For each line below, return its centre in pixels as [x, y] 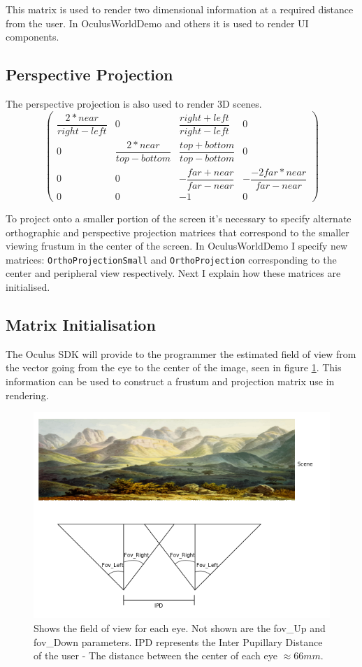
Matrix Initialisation [81, 324]
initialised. [28, 286]
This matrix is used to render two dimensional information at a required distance [180, 9]
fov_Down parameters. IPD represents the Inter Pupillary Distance [178, 641]
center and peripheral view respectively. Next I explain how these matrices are [173, 273]
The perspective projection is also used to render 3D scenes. [134, 103]
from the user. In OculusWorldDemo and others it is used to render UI [157, 23]
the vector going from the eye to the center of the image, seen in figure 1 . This [174, 367]
